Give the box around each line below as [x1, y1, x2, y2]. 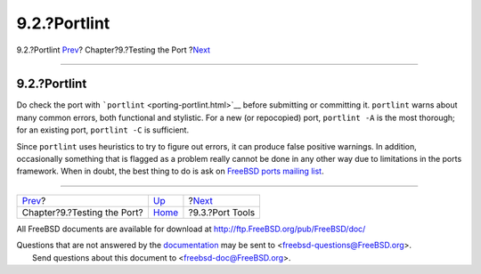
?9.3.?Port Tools [188, 205, 256, 218]
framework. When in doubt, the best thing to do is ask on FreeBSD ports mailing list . [16, 165, 324, 177]
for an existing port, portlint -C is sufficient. [16, 125, 190, 135]
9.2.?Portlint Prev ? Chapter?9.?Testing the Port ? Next [16, 44, 211, 55]
